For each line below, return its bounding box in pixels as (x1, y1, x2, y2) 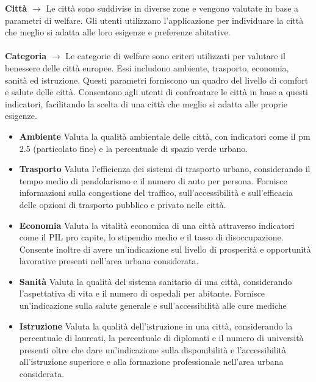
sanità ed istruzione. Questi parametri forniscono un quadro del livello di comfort (5, 73, 309, 86)
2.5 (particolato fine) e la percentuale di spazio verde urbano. (19, 142, 248, 154)
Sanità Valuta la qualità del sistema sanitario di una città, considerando (19, 275, 292, 287)
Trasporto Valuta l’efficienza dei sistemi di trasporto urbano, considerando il (19, 162, 311, 175)
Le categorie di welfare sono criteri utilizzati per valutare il (65, 49, 285, 62)
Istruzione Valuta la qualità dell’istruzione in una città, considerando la (19, 319, 293, 332)
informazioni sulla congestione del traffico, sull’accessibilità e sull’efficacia (19, 186, 293, 199)
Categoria (5, 49, 47, 62)
